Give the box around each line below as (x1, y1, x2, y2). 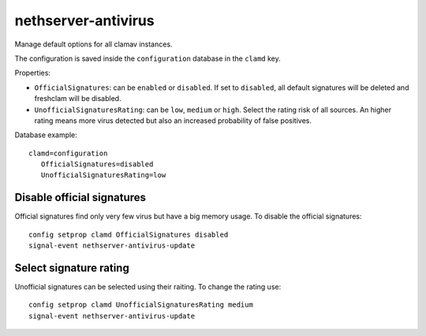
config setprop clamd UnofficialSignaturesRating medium (28, 301, 254, 309)
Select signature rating (14, 261, 129, 274)
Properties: (14, 68, 51, 78)
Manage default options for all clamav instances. (14, 39, 173, 49)
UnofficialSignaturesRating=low (40, 170, 166, 180)
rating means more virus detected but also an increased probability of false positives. (34, 115, 312, 125)
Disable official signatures (14, 191, 146, 204)
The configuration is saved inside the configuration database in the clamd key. (14, 54, 282, 63)
